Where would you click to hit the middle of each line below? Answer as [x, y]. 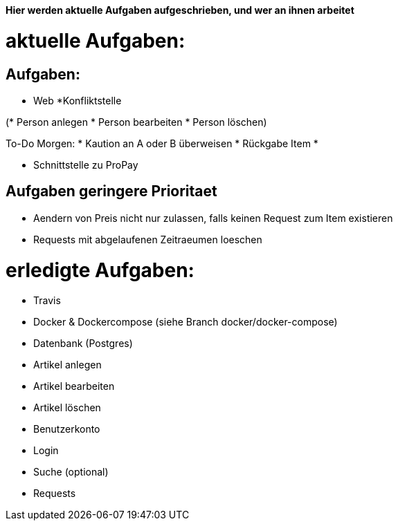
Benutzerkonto [67, 429]
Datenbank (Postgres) [83, 344]
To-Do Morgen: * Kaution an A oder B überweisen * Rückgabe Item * [162, 143]
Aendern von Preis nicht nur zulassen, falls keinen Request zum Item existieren [213, 218]
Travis [47, 301]
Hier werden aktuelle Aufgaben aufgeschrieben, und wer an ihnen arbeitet [180, 10]
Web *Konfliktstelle [78, 100]
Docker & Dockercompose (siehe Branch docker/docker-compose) [186, 322]
